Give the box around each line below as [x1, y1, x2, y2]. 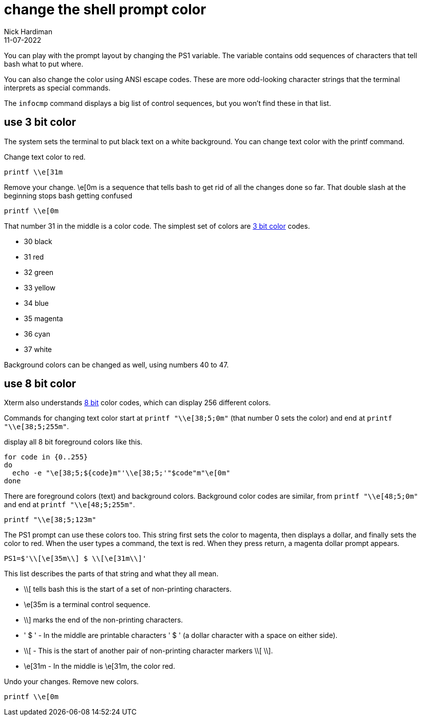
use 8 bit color [4, 377, 76, 390]
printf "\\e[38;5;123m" [4, 516, 96, 524]
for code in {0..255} [4, 453, 88, 461]
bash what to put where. [4, 59, 84, 68]
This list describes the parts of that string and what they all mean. [4, 569, 219, 578]
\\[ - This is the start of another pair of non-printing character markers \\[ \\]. [24, 646, 273, 655]
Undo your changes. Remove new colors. [4, 677, 139, 686]
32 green [24, 268, 54, 276]
